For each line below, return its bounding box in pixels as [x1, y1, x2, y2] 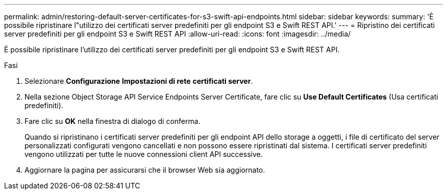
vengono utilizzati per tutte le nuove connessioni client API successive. [24, 150, 263, 158]
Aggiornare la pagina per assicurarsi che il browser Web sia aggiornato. [24, 166, 265, 174]
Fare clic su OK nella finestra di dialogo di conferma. [24, 117, 201, 125]
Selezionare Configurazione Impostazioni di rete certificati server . [24, 77, 253, 85]
